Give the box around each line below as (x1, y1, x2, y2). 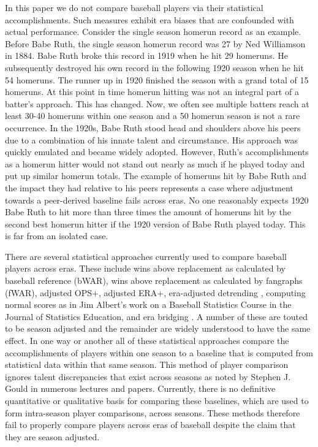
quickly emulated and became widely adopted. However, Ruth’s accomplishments (5, 145, 309, 158)
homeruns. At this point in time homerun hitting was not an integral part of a (5, 85, 299, 98)
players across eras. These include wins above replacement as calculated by (5, 262, 286, 275)
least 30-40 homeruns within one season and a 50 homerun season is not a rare (5, 109, 300, 122)
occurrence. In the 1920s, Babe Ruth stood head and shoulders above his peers (5, 121, 301, 134)
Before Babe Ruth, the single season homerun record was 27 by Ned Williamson (5, 37, 306, 50)
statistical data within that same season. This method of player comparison (5, 358, 289, 371)
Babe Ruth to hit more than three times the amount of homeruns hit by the (5, 205, 291, 218)
